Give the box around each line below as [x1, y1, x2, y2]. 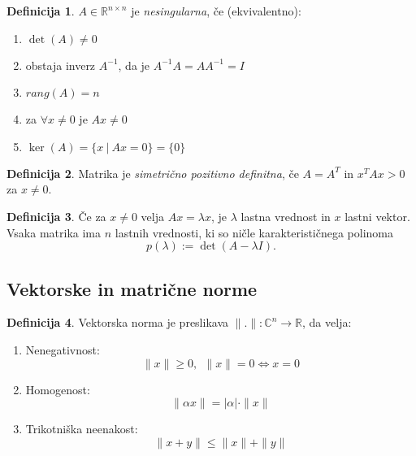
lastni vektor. [344, 207, 410, 224]
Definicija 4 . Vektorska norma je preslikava [6, 314, 229, 331]
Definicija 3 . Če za [6, 207, 106, 224]
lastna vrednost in [240, 207, 331, 224]
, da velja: [302, 314, 352, 331]
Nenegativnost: [25, 341, 100, 358]
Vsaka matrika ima [6, 224, 102, 241]
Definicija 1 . [6, 2, 75, 19]
